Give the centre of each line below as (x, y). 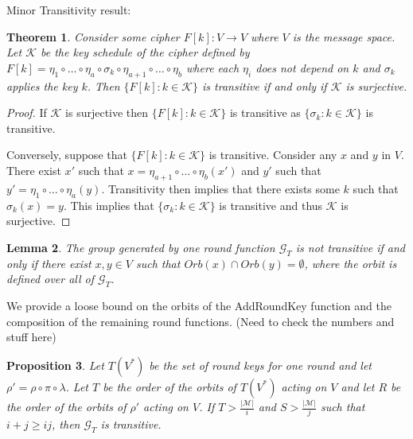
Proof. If (27, 113)
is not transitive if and (350, 247)
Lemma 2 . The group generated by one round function (141, 247)
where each (213, 67)
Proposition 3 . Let (55, 365)
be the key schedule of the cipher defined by (145, 52)
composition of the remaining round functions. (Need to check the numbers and (201, 321)
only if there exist (49, 263)
